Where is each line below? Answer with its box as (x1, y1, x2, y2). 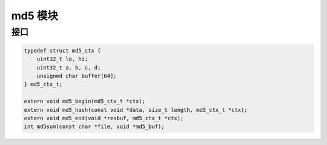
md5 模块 (11, 9, 59, 22)
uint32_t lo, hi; (36, 56, 88, 63)
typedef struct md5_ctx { (24, 47, 101, 54)
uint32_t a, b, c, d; (36, 64, 101, 71)
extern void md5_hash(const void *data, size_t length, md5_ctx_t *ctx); (24, 106, 248, 113)
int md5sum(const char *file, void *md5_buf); (24, 123, 165, 130)
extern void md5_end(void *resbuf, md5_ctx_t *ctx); (24, 115, 184, 121)
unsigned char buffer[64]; (36, 72, 117, 79)
